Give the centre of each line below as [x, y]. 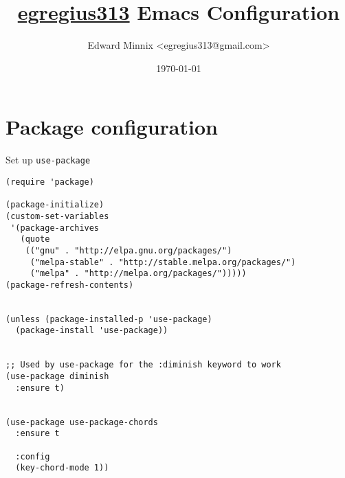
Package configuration [112, 127]
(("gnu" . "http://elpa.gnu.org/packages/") [129, 250]
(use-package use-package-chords [82, 422]
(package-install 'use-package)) [92, 331]
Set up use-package [48, 160]
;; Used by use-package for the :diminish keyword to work [143, 365]
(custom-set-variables [57, 216]
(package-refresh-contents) [70, 285]
